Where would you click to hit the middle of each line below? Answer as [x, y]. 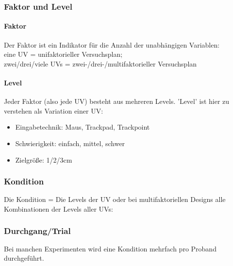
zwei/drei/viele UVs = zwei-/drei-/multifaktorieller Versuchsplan [100, 63]
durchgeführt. [24, 258]
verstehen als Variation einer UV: [54, 110]
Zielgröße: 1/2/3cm [44, 159]
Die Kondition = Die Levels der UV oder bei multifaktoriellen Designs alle [115, 199]
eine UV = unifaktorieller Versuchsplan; [63, 54]
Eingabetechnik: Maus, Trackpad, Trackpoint [83, 127]
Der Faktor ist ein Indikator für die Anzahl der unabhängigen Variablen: [112, 44]
